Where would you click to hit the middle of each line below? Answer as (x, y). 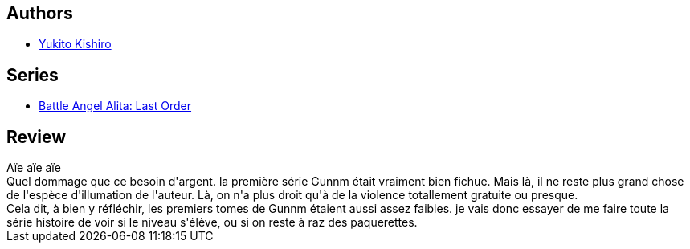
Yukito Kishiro (75, 44)
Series (33, 75)
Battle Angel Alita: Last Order (115, 106)
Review (37, 137)
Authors (40, 13)
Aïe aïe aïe (34, 168)
